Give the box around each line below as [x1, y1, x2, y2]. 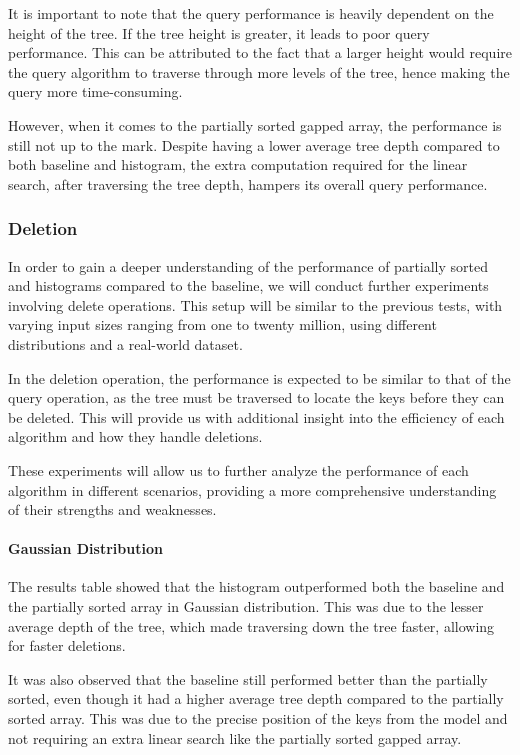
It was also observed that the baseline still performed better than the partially [8, 668, 488, 689]
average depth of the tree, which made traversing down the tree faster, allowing [8, 615, 495, 636]
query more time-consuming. [8, 81, 183, 102]
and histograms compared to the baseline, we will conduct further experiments [8, 275, 489, 296]
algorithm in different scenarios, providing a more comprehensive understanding [8, 479, 497, 500]
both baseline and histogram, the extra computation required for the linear [8, 154, 468, 175]
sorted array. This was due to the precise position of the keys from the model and [8, 708, 508, 729]
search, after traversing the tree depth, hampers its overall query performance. [8, 173, 488, 194]
